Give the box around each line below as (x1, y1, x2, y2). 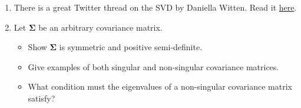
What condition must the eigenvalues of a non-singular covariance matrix (28, 80, 292, 93)
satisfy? (28, 91, 55, 104)
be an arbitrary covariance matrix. (38, 21, 163, 33)
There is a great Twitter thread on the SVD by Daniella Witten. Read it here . (14, 1, 297, 13)
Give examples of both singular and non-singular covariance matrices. (28, 60, 279, 73)
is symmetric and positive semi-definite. (59, 41, 203, 53)
